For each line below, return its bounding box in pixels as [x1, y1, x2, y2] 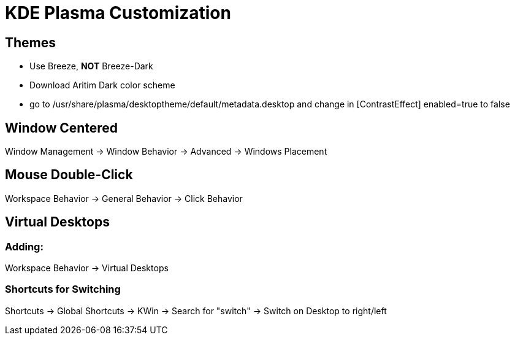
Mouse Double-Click [5, 167, 133, 183]
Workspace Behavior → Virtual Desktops [5, 263, 169, 274]
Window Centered [5, 120, 118, 136]
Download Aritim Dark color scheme [29, 80, 175, 91]
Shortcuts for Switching [5, 283, 121, 296]
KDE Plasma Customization [5, 2, 231, 23]
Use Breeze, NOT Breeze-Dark [29, 61, 153, 72]
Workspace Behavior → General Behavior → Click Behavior [5, 193, 243, 204]
